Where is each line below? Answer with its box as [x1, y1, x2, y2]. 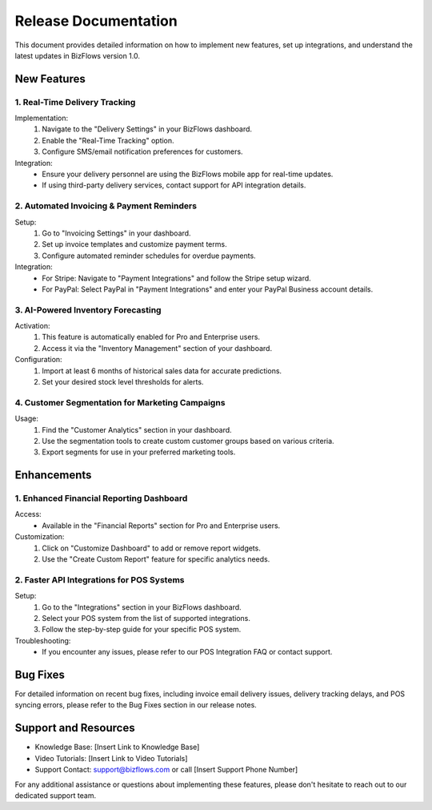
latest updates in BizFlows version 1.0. [14, 50, 140, 60]
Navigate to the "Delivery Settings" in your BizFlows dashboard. [42, 124, 252, 134]
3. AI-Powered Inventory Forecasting [14, 304, 162, 316]
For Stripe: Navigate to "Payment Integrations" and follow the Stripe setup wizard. [42, 273, 311, 283]
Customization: [14, 532, 65, 542]
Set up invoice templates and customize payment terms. [42, 240, 227, 249]
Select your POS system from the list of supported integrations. [42, 613, 251, 623]
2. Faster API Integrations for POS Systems [14, 574, 185, 585]
